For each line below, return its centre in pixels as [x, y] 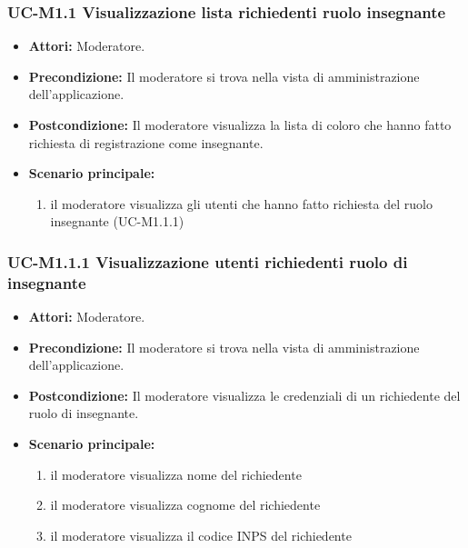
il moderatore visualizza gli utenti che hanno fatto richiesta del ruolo [241, 203]
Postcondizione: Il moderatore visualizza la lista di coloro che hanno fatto [240, 125]
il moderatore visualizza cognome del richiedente [185, 505]
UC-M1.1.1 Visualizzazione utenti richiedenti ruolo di [208, 261]
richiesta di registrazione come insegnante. [146, 142]
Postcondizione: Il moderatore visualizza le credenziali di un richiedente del [244, 395]
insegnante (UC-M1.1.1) [117, 221]
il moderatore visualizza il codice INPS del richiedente [201, 535]
